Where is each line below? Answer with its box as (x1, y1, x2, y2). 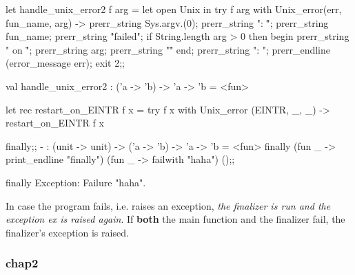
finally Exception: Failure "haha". (6, 175, 146, 189)
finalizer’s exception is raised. (6, 225, 129, 239)
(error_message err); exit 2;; (6, 56, 125, 70)
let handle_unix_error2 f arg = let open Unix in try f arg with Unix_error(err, (6, 2, 342, 16)
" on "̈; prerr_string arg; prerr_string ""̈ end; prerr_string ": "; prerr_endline (6, 42, 331, 56)
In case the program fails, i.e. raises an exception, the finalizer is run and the (6, 198, 331, 212)
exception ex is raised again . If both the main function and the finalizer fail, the (6, 212, 345, 226)
